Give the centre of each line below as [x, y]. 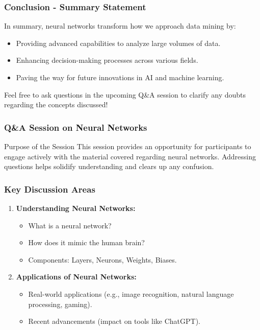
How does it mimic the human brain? [86, 242]
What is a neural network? [70, 225]
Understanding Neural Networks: [76, 208]
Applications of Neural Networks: [76, 277]
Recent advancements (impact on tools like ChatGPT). [114, 321]
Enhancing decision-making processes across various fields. [107, 60]
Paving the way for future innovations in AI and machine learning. [120, 77]
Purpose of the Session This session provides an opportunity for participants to [128, 146]
